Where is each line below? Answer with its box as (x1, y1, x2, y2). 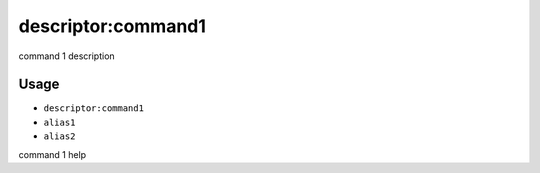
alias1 (43, 116, 76, 128)
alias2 (43, 131, 76, 142)
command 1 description (18, 50, 115, 62)
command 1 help (18, 148, 87, 160)
